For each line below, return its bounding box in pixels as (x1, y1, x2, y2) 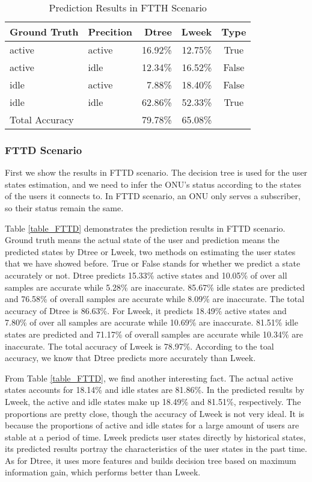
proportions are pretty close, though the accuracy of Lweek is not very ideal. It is (5, 407, 305, 419)
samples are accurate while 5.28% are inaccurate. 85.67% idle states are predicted (5, 280, 305, 293)
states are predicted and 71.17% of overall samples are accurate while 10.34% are (5, 327, 303, 340)
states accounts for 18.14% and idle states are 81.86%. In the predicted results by (5, 383, 305, 396)
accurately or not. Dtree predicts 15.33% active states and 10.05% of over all (5, 268, 287, 281)
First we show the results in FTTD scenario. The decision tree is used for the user (5, 166, 308, 179)
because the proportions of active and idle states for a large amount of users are (5, 419, 299, 431)
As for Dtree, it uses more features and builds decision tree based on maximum (5, 454, 296, 466)
